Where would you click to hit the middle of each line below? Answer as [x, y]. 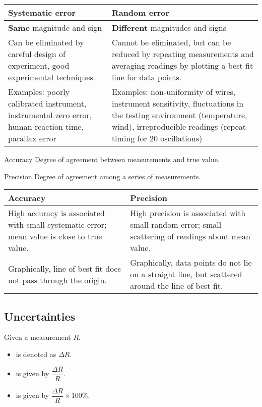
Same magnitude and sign [55, 28]
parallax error [32, 138]
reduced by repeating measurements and [183, 54]
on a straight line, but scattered [186, 274]
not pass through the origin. [57, 280]
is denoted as [36, 354]
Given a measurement [38, 337]
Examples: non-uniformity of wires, [174, 92]
